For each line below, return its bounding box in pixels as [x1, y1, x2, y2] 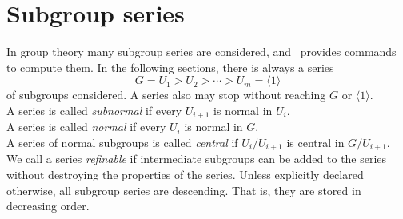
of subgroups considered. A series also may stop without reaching [6, 86, 326, 103]
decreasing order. [6, 197, 90, 214]
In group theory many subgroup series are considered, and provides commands [6, 43, 397, 60]
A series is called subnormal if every [6, 102, 182, 118]
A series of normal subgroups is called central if [6, 133, 238, 150]
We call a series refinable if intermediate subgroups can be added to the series [6, 150, 387, 167]
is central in [286, 133, 345, 150]
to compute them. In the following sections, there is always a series [6, 58, 334, 75]
